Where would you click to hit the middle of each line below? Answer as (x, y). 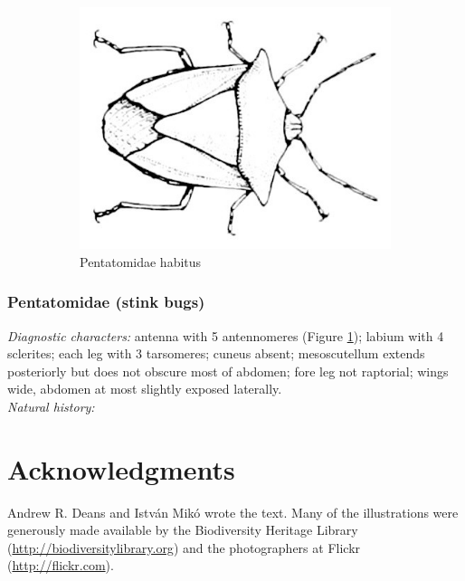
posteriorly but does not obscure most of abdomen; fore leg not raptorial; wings (228, 371)
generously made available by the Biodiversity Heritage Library (183, 530)
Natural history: (51, 406)
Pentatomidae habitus (141, 261)
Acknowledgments (121, 468)
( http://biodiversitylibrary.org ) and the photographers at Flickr (184, 547)
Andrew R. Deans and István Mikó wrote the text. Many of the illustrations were (233, 512)
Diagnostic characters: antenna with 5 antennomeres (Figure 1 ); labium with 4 (226, 335)
